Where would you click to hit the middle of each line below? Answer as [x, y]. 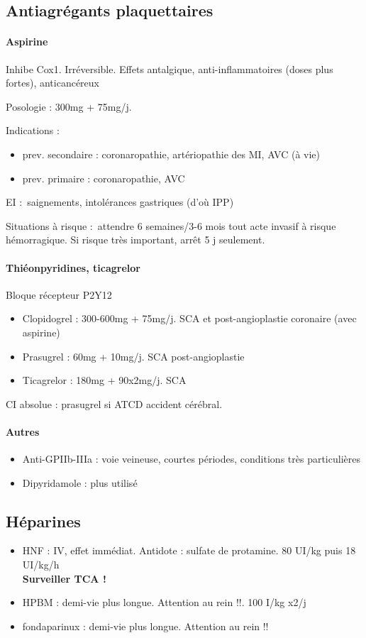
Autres [23, 431]
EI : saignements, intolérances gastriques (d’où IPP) [120, 202]
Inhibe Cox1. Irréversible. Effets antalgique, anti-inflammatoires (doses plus [170, 68]
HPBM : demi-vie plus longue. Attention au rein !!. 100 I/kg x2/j [164, 602]
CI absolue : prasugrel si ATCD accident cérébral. [114, 403]
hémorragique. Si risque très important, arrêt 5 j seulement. [135, 240]
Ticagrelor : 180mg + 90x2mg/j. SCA [104, 380]
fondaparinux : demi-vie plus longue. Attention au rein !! [145, 626]
